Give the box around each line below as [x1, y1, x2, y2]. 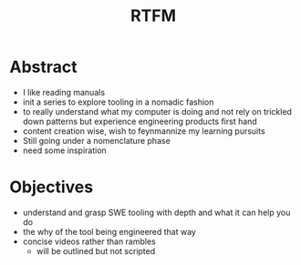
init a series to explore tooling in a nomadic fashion [22, 97, 214, 107]
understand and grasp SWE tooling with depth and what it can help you [22, 207, 291, 218]
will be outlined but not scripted [36, 245, 156, 256]
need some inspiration [22, 145, 107, 156]
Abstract [9, 56, 78, 77]
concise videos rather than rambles [22, 236, 157, 247]
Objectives [9, 177, 94, 198]
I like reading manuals [22, 87, 106, 97]
